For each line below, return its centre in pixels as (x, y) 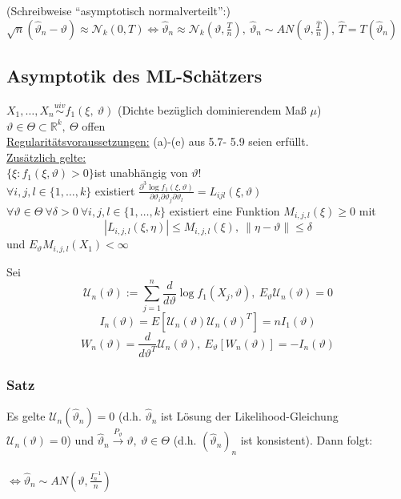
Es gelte (26, 416)
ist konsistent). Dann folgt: (307, 440)
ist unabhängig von (141, 173)
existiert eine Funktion (225, 210)
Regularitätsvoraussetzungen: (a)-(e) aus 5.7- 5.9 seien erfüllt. (158, 141)
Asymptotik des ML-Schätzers (134, 75)
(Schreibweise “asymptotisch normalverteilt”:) (118, 10)
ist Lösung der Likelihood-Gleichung (250, 416)
